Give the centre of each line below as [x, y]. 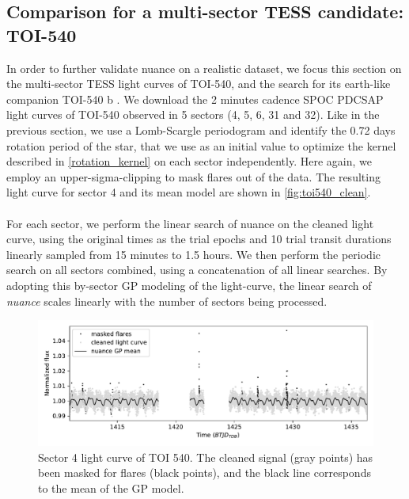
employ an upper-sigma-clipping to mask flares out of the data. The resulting [193, 176]
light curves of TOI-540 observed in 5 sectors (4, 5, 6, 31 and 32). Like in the [193, 114]
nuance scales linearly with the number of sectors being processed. [167, 301]
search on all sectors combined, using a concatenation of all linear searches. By [197, 270]
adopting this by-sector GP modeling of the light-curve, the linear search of [189, 285]
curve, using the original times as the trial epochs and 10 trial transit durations [199, 239]
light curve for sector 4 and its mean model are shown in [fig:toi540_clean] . [189, 192]
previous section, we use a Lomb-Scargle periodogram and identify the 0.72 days [201, 130]
